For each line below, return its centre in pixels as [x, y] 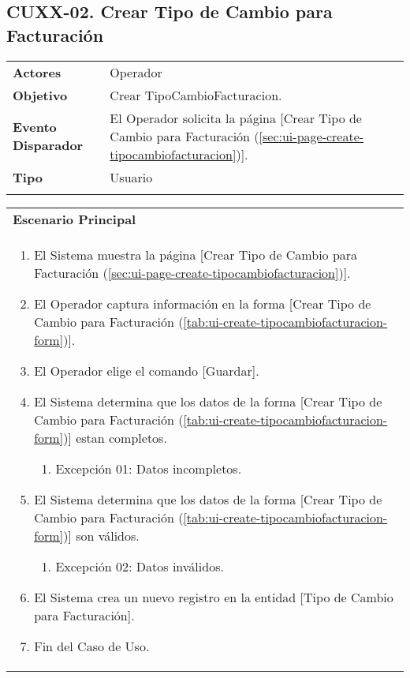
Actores [37, 72]
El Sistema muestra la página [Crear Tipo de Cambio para [196, 254]
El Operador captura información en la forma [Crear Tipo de [203, 303]
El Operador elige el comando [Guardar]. [147, 370]
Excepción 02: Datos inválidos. [140, 566]
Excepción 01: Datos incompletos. [149, 468]
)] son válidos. [101, 535]
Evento [35, 127]
